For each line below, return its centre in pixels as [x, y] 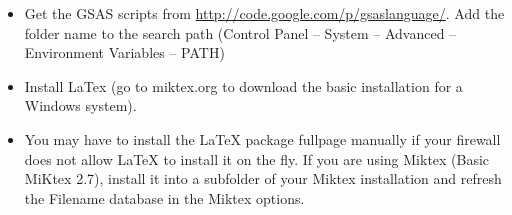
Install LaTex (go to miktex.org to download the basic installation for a [243, 85]
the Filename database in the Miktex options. [164, 197]
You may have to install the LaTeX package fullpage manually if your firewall [262, 138]
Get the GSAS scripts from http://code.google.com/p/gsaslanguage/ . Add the [264, 13]
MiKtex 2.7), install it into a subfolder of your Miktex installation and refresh [263, 178]
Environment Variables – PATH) [124, 52]
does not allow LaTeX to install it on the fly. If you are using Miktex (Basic [257, 158]
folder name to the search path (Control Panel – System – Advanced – [240, 32]
